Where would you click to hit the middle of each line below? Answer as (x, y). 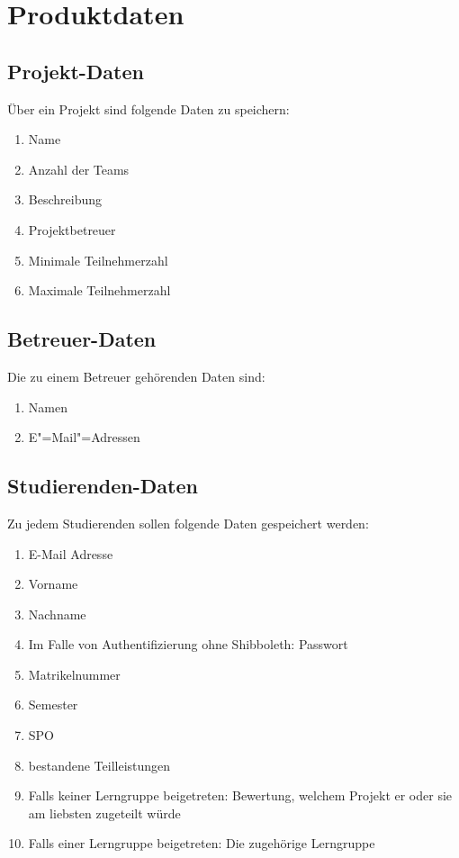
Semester (53, 704)
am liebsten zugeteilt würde (104, 813)
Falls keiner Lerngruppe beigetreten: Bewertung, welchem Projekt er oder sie (240, 795)
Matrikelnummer (74, 674)
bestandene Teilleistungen (99, 765)
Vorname (53, 584)
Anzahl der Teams (79, 169)
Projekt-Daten (76, 71)
